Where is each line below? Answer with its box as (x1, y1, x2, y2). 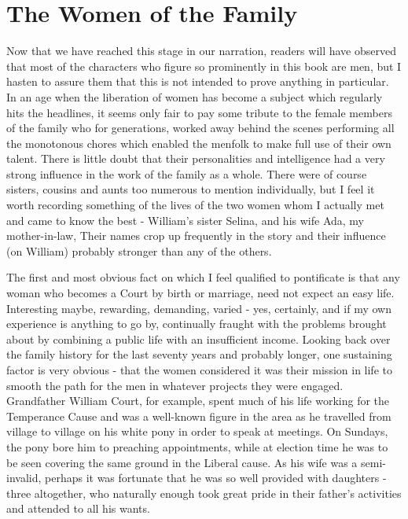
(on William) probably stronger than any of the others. (6, 242, 272, 259)
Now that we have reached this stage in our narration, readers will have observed (6, 42, 396, 59)
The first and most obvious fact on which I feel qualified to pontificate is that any (6, 269, 400, 285)
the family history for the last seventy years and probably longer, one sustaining (6, 346, 392, 363)
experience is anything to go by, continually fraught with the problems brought (6, 315, 387, 332)
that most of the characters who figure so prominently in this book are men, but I (6, 57, 402, 74)
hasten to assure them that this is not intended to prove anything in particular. (6, 73, 389, 90)
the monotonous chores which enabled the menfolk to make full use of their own (6, 134, 391, 151)
